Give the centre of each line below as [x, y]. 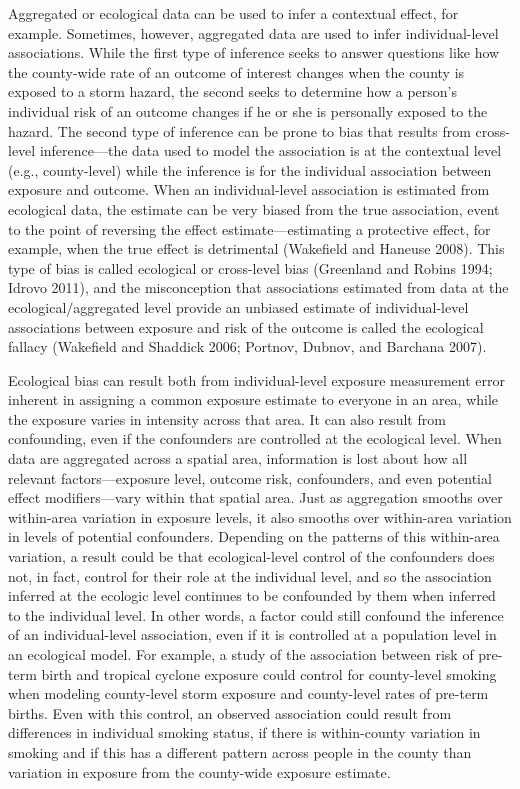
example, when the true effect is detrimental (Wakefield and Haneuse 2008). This [256, 248]
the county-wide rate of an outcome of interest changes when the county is [236, 71]
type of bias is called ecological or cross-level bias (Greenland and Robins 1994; [250, 267]
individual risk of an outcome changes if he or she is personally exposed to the [248, 110]
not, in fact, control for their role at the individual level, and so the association [250, 575]
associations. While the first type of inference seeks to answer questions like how [254, 52]
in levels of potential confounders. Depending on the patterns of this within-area [254, 536]
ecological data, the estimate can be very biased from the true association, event [254, 208]
